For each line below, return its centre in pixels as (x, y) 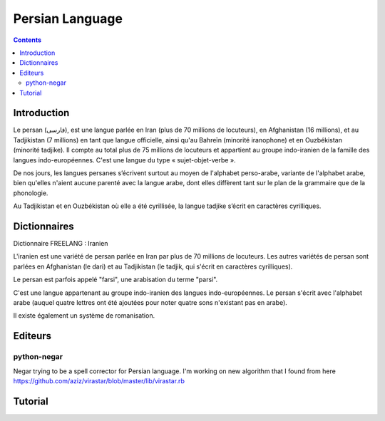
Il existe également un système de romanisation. (84, 316)
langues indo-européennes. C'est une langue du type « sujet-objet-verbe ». (124, 160)
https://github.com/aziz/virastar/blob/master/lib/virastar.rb (99, 380)
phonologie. (31, 193)
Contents (27, 40)
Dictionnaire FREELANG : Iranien (61, 244)
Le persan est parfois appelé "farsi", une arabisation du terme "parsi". (115, 280)
